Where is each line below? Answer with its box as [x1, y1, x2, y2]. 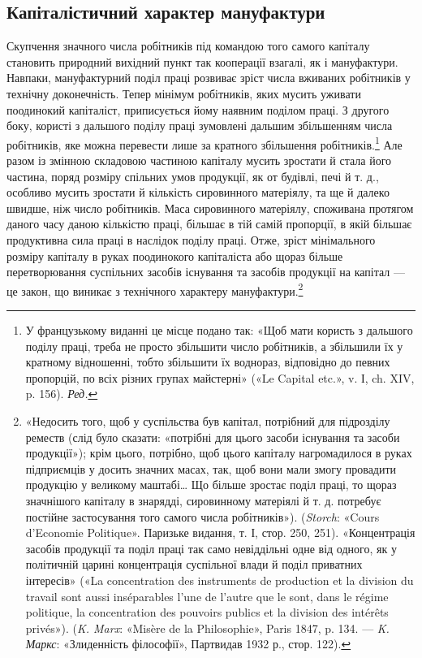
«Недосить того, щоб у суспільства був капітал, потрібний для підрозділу [25, 412, 390, 429]
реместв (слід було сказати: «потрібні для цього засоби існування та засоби [25, 428, 400, 445]
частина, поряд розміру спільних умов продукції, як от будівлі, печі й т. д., [6, 167, 379, 184]
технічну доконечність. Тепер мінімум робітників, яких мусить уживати [6, 84, 361, 102]
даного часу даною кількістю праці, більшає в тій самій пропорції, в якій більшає [6, 215, 412, 232]
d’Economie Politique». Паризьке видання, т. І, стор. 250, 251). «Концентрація [25, 524, 416, 541]
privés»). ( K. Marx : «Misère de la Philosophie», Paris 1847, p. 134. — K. [25, 619, 390, 636]
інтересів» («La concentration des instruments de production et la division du [25, 571, 414, 588]
